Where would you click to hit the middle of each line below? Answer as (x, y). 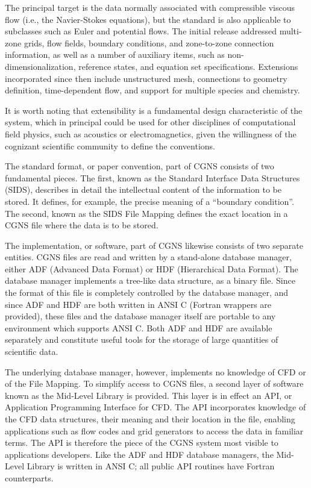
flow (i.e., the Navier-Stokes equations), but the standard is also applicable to (148, 19)
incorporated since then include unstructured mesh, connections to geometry (146, 78)
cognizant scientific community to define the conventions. (110, 145)
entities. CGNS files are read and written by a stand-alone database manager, (148, 257)
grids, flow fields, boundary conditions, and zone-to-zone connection (149, 42)
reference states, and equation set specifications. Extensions (188, 66)
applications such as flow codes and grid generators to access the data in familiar (154, 430)
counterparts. (29, 477)
